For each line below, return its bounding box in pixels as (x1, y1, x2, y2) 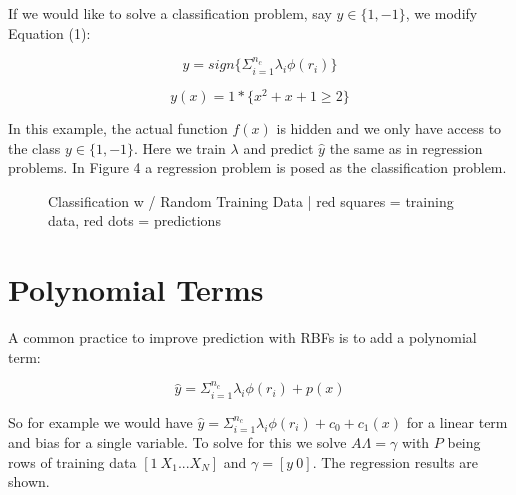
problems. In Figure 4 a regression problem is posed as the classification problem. (8, 157, 507, 178)
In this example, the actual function (8, 117, 228, 138)
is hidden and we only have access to (276, 117, 502, 138)
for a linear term (406, 411, 508, 432)
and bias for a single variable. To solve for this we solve (8, 432, 347, 453)
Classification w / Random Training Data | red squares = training (48, 190, 454, 211)
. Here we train (134, 137, 226, 158)
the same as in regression (329, 137, 483, 158)
